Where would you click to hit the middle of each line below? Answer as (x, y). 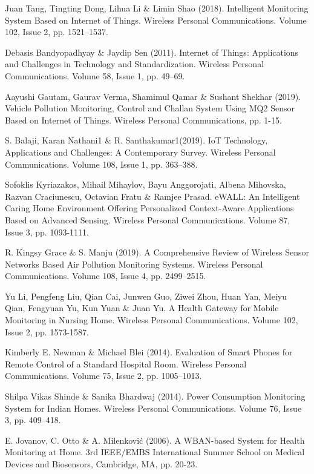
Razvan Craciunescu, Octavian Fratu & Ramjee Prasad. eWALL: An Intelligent (152, 196)
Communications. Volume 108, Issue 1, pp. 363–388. (101, 164)
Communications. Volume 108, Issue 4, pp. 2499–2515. (106, 276)
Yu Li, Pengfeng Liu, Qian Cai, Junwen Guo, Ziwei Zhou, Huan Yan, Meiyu (146, 296)
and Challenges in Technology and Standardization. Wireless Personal (135, 64)
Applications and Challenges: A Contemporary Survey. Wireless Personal (140, 152)
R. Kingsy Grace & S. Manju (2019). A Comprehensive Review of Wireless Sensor (157, 252)
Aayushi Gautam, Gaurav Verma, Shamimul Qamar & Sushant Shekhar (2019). (153, 96)
